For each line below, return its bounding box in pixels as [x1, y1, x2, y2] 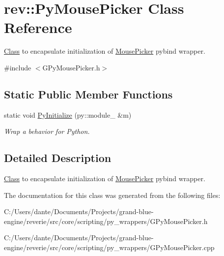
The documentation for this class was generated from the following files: [4, 190, 221, 200]
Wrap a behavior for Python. [4, 126, 90, 136]
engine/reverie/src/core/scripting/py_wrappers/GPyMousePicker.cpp [4, 242, 215, 253]
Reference [4, 17, 72, 37]
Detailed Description [4, 150, 112, 165]
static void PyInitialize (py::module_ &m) [4, 109, 132, 120]
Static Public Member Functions [4, 86, 173, 101]
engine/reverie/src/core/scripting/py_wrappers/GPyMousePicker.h [4, 216, 208, 226]
